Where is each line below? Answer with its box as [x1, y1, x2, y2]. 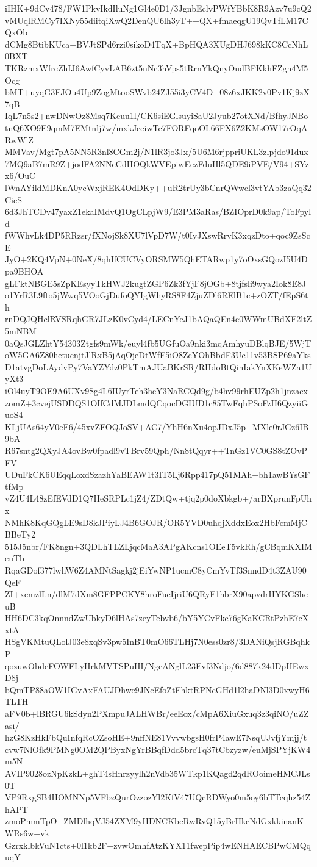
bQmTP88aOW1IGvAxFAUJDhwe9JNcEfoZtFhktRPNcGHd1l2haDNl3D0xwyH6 [5, 683, 310, 696]
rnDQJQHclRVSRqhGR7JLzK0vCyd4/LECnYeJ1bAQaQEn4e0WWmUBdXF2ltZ [5, 312, 312, 325]
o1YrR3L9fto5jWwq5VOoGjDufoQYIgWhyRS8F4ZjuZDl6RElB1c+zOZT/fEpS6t [5, 289, 308, 301]
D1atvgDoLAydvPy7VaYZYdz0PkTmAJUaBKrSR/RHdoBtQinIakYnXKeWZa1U [5, 360, 312, 373]
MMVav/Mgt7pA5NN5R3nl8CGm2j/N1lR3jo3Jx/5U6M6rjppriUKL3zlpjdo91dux [5, 145, 308, 158]
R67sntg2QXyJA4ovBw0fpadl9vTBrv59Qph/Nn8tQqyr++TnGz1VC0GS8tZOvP [5, 444, 308, 456]
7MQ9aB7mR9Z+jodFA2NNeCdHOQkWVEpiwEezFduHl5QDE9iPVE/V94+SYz [5, 157, 309, 170]
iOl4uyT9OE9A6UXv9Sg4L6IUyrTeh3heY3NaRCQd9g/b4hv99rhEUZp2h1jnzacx [5, 384, 308, 397]
